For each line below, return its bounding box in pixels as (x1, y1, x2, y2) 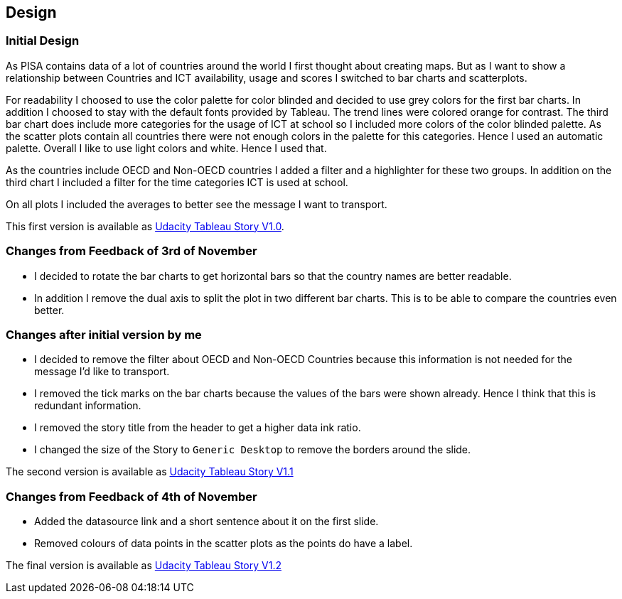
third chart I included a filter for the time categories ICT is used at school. (6, 176, 348, 188)
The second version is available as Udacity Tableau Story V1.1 (6, 465, 294, 478)
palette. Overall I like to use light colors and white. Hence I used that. (6, 141, 327, 154)
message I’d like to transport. (34, 365, 170, 378)
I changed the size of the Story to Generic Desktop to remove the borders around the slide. (34, 443, 471, 456)
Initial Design (6, 33, 80, 48)
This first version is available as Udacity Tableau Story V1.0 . (6, 220, 284, 232)
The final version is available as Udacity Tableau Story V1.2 (6, 559, 281, 572)
